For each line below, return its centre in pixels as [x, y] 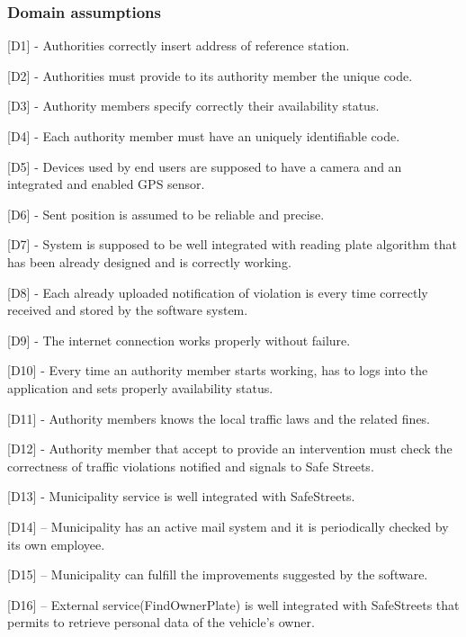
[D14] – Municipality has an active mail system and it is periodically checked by [228, 526]
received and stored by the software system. [128, 310]
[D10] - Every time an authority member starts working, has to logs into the [218, 370]
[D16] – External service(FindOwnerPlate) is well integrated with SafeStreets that [233, 604]
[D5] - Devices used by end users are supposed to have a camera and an [205, 166]
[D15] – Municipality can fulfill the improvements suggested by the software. [218, 574]
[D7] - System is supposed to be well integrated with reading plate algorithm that [232, 244]
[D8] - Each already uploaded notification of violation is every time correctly [218, 292]
